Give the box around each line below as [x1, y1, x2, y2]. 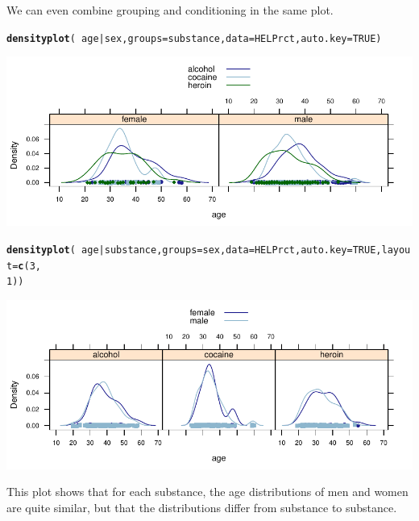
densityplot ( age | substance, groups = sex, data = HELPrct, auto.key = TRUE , [6, 244, 382, 256]
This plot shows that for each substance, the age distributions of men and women [6, 483, 409, 500]
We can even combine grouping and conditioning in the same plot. [6, 2, 334, 18]
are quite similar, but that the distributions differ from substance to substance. [6, 499, 397, 515]
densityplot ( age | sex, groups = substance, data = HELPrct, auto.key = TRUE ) [6, 32, 382, 44]
